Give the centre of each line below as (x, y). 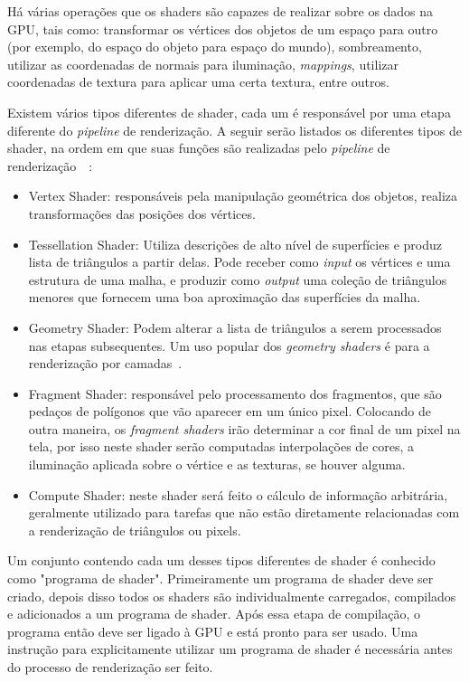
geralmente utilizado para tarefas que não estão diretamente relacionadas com (244, 512)
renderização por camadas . (105, 363)
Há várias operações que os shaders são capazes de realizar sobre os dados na (220, 11)
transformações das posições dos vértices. (142, 213)
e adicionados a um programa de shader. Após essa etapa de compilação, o (214, 614)
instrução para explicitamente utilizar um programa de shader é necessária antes (230, 649)
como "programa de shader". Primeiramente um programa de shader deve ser (220, 578)
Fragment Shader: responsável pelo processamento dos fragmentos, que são (235, 393)
